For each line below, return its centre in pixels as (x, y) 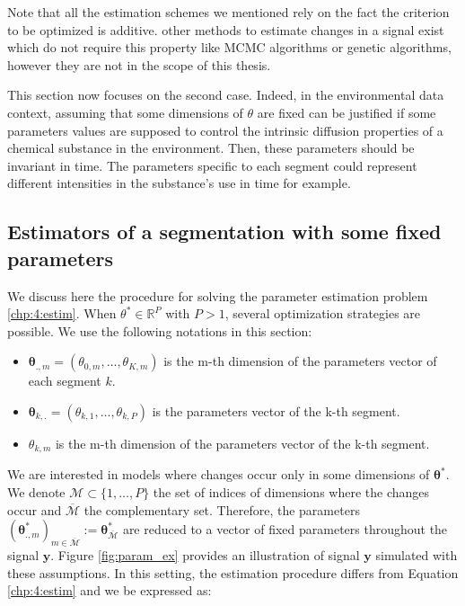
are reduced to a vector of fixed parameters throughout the (285, 529)
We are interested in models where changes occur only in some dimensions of (219, 474)
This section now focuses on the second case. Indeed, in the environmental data (226, 95)
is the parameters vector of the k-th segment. (276, 410)
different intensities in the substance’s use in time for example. (179, 183)
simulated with (417, 554)
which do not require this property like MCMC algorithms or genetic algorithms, (229, 47)
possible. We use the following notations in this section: (160, 330)
